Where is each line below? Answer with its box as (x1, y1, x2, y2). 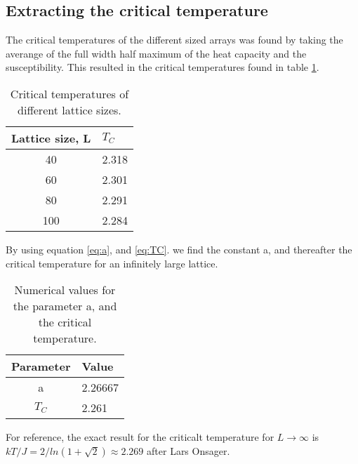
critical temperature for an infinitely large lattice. (6, 256, 218, 270)
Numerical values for (14, 281, 116, 298)
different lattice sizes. (18, 101, 121, 118)
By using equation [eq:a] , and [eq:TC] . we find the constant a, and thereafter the (6, 241, 352, 256)
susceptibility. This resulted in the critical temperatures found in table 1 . (6, 60, 319, 74)
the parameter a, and (13, 298, 117, 314)
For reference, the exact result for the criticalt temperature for (6, 430, 274, 444)
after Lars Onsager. (147, 443, 230, 458)
